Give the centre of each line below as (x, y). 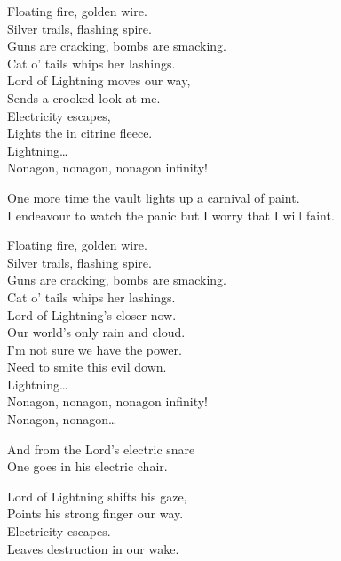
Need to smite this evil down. (87, 367)
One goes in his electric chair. (87, 466)
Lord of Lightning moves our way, (99, 80)
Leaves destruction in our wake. (93, 548)
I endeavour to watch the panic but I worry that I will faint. (171, 215)
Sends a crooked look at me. (84, 97)
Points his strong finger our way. (95, 513)
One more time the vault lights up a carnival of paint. (154, 197)
